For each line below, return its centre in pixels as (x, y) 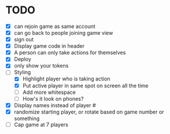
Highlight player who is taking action (66, 79)
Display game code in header (49, 46)
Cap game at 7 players (41, 124)
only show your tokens (41, 66)
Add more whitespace (49, 92)
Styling (22, 72)
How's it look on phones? (53, 98)
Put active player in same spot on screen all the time (86, 86)
